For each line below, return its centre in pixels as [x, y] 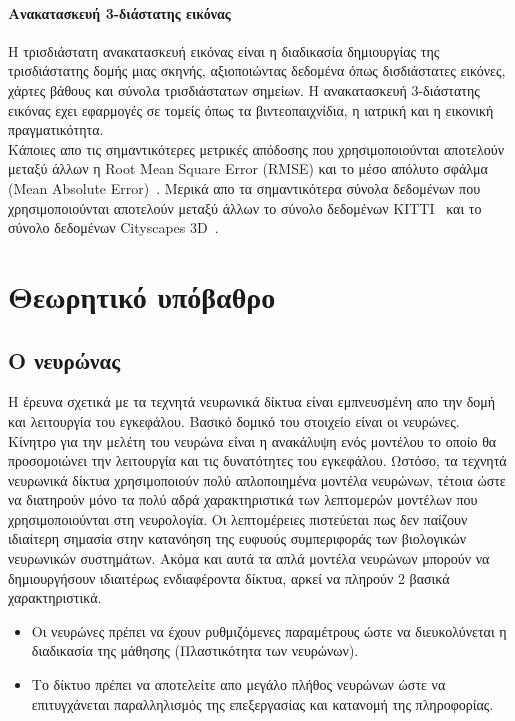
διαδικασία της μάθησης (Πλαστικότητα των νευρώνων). [195, 650]
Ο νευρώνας [64, 359]
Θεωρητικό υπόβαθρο [142, 295]
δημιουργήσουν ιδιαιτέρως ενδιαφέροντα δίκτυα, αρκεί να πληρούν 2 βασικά [229, 577]
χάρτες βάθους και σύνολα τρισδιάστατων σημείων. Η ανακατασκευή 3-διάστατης [244, 89]
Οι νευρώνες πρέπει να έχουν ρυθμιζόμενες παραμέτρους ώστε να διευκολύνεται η [269, 630]
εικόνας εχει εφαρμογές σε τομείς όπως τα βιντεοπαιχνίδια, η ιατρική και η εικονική [251, 109]
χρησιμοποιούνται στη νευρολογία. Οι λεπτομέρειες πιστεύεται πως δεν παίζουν [238, 518]
